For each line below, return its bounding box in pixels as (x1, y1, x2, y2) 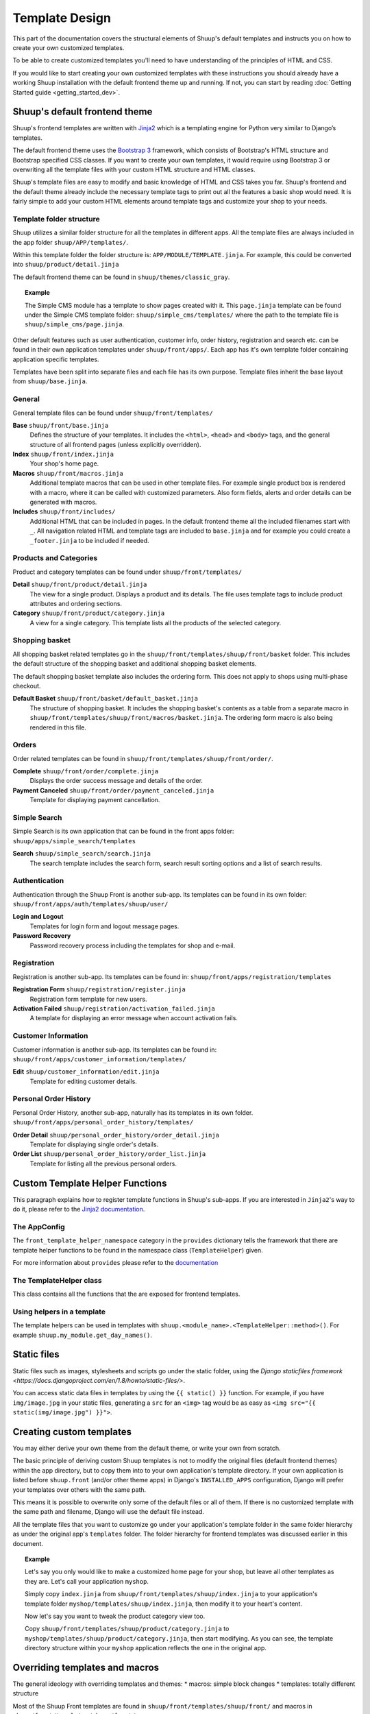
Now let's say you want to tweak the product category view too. (25, 1612, 206, 1620)
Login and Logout (12, 913, 64, 921)
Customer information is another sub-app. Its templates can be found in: (12, 1046, 217, 1054)
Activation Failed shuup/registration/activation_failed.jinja (12, 1004, 216, 1013)
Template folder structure (12, 214, 101, 224)
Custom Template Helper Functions (12, 1177, 167, 1189)
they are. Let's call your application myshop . (25, 1577, 149, 1585)
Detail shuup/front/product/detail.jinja (12, 580, 147, 589)
